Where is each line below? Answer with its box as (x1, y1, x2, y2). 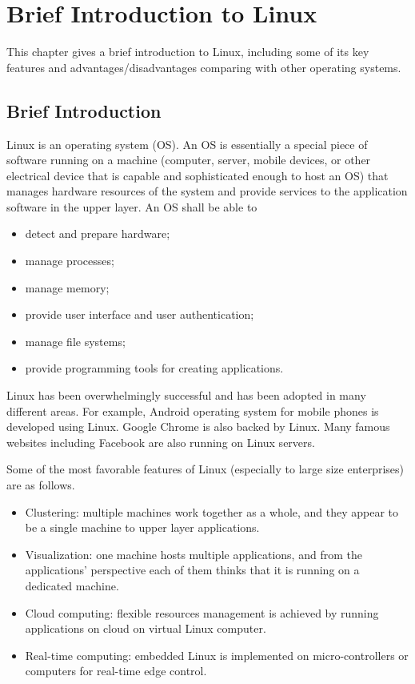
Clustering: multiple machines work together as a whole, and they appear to (25, 503, 399, 520)
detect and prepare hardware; (25, 225, 170, 242)
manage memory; (25, 279, 110, 296)
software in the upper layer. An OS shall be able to (6, 198, 257, 215)
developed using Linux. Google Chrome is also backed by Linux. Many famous (6, 418, 390, 435)
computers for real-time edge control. (25, 662, 207, 679)
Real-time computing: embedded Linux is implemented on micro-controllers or (25, 646, 409, 663)
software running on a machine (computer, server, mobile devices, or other (6, 151, 371, 168)
